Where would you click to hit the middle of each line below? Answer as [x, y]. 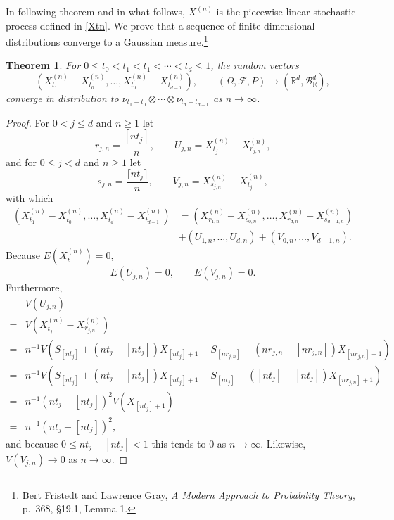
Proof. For [28, 122]
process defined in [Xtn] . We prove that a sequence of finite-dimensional [160, 25]
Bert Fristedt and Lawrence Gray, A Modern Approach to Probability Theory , [189, 494]
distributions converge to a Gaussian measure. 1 [107, 40]
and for [21, 161]
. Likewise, [283, 443]
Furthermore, [34, 287]
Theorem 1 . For [43, 65]
